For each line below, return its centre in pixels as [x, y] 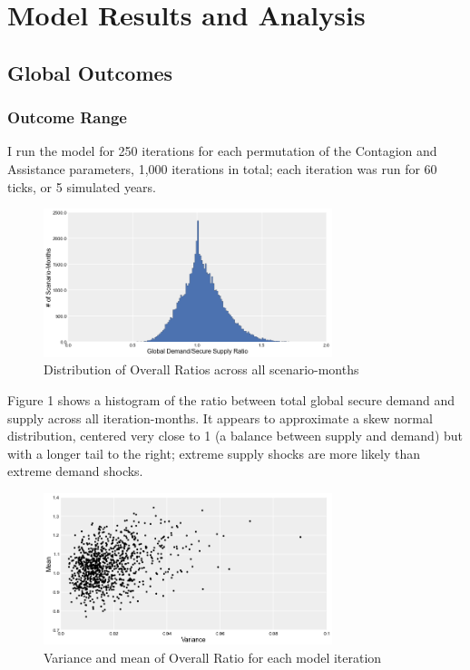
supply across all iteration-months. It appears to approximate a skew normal [220, 418]
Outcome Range [67, 117]
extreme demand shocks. [75, 471]
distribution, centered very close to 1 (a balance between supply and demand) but [235, 436]
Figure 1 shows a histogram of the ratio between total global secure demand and [231, 400]
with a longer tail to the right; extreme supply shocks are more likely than [214, 453]
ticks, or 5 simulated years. [82, 186]
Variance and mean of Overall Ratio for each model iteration [213, 657]
